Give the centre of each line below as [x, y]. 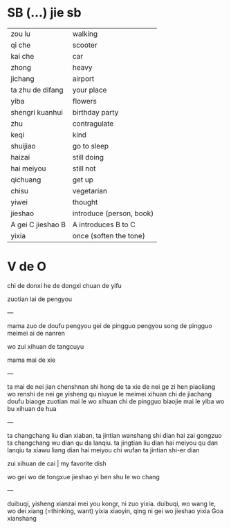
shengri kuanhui [37, 112]
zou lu [21, 34]
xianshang [22, 518]
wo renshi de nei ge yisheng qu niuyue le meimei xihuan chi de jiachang [110, 394]
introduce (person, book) [113, 213]
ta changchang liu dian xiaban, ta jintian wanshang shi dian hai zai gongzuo [115, 435]
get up [83, 180]
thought [85, 202]
